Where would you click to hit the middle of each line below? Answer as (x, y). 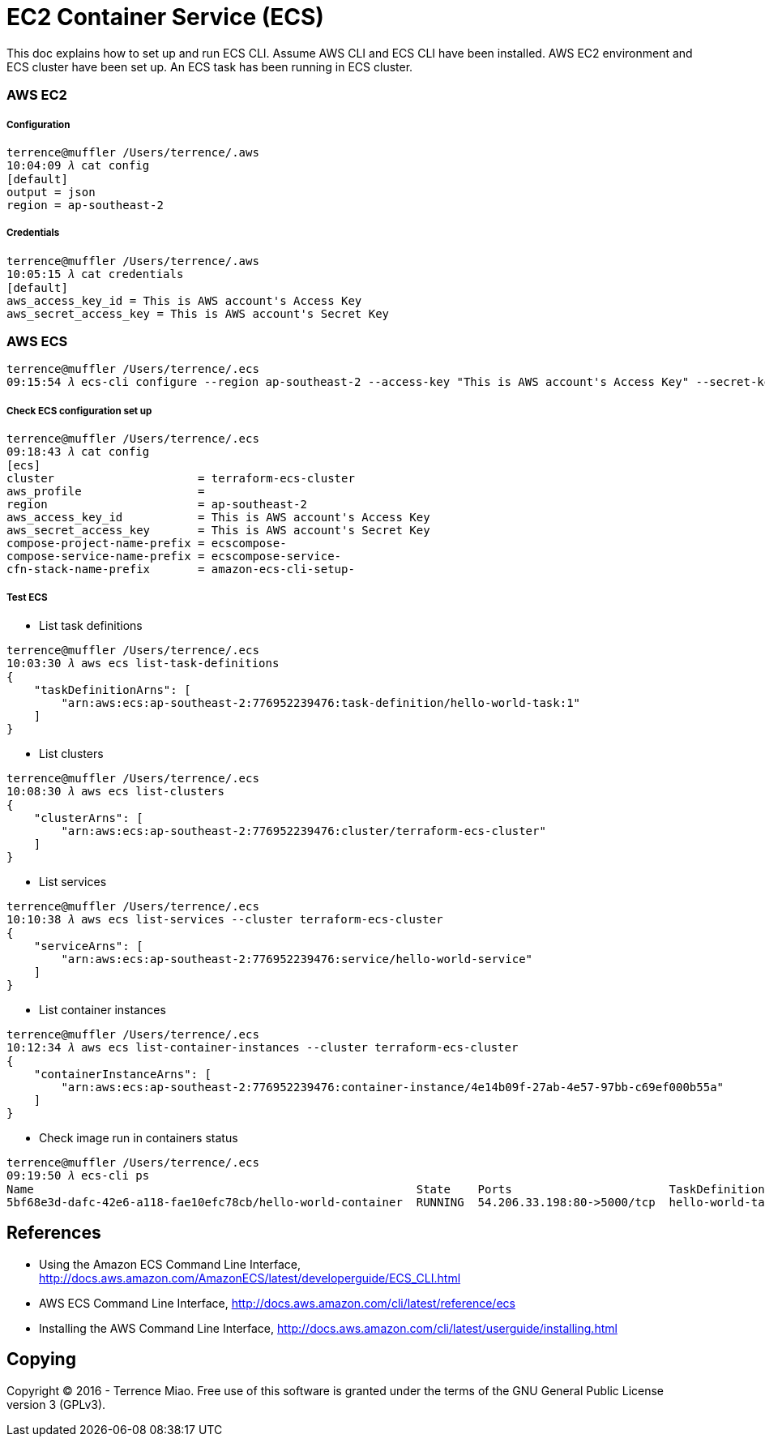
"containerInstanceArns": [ (122, 1074)
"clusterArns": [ (88, 818)
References (54, 1233)
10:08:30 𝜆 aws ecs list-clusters (115, 791)
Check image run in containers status (139, 1138)
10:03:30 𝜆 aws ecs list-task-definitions (143, 663)
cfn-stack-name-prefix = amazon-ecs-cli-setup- (181, 569)
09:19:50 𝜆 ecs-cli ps (78, 1175)
